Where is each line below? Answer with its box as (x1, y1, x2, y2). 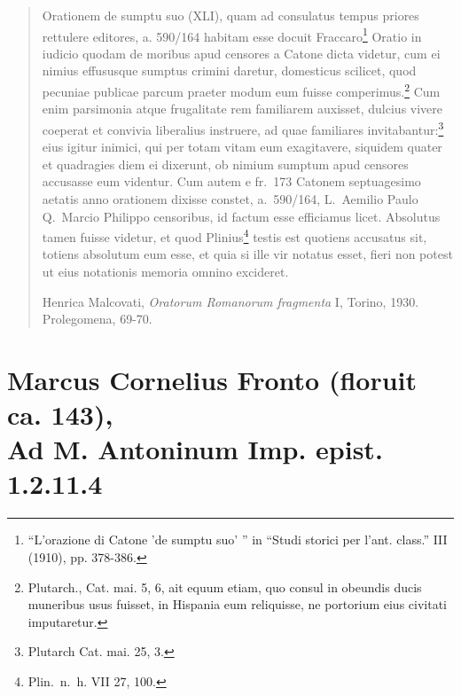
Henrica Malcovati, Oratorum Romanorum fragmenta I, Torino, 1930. (42, 292, 419, 310)
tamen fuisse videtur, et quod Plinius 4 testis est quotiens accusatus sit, (42, 225, 427, 246)
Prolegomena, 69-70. (42, 309, 152, 328)
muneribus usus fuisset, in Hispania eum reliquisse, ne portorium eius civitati (27, 595, 448, 614)
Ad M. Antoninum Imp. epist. (7, 431, 383, 467)
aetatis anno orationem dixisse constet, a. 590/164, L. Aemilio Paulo (42, 189, 418, 207)
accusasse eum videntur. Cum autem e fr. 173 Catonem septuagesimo (42, 172, 421, 191)
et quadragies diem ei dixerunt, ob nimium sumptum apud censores (42, 154, 409, 173)
